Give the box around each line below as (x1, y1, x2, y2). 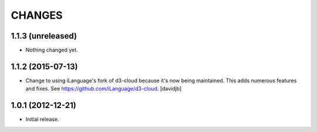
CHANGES (11, 9, 63, 22)
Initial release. (25, 116, 59, 123)
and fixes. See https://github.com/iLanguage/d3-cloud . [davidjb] (25, 85, 182, 92)
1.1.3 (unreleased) (11, 31, 77, 41)
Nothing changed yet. (25, 47, 79, 54)
